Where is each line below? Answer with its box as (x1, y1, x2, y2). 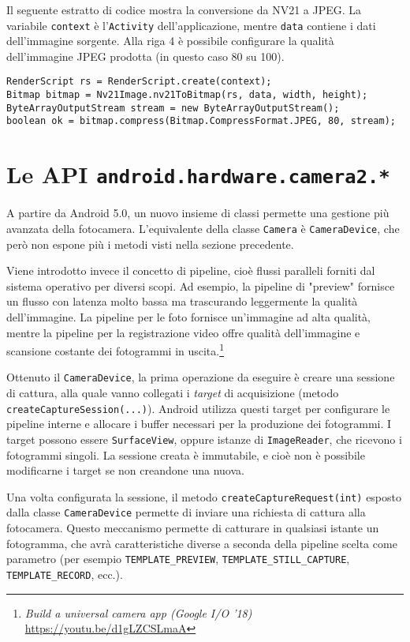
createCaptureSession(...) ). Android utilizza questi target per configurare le (6, 400, 390, 416)
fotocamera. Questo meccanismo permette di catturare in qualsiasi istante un (6, 520, 379, 536)
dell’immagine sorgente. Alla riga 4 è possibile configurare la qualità (6, 32, 334, 49)
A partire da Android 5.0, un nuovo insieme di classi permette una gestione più (6, 205, 389, 221)
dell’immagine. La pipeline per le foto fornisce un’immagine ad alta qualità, (6, 308, 371, 325)
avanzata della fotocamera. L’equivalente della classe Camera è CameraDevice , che (6, 220, 400, 236)
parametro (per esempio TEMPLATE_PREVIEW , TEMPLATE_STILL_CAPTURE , (6, 550, 350, 567)
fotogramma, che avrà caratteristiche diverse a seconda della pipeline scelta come (6, 535, 397, 551)
